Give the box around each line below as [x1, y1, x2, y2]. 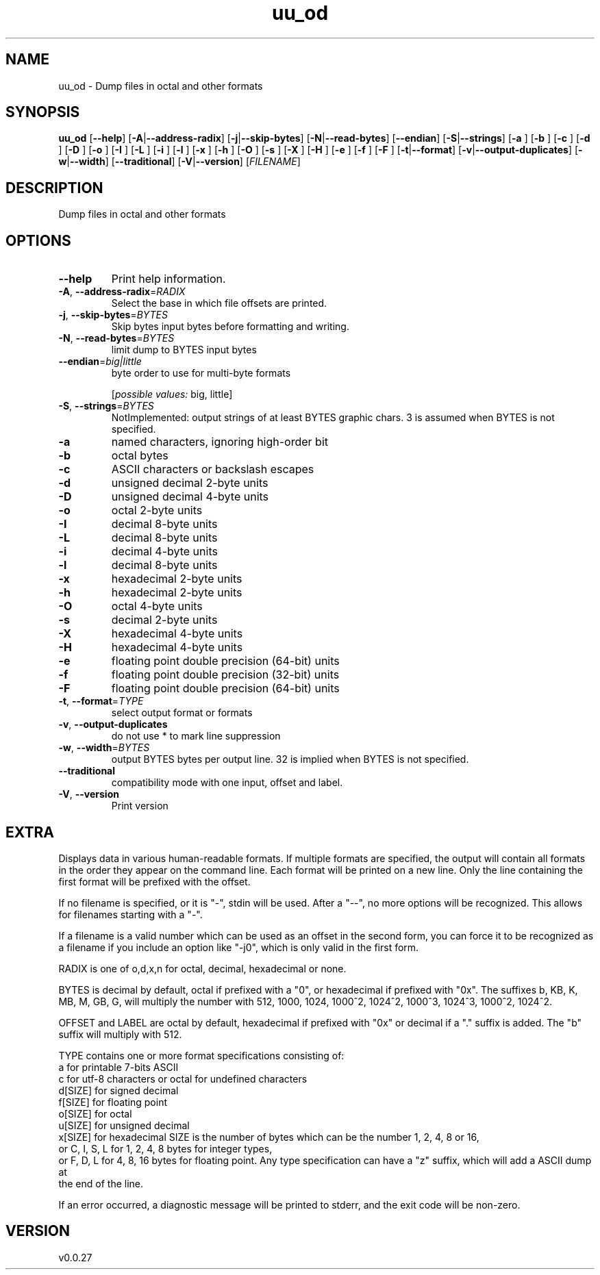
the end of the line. [58, 1177, 144, 1189]
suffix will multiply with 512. [58, 1028, 182, 1040]
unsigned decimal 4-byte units [111, 490, 269, 504]
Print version [111, 800, 168, 812]
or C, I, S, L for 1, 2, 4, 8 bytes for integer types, [58, 1142, 273, 1154]
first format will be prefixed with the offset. [58, 875, 251, 887]
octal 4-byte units [111, 599, 203, 614]
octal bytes [111, 449, 168, 463]
